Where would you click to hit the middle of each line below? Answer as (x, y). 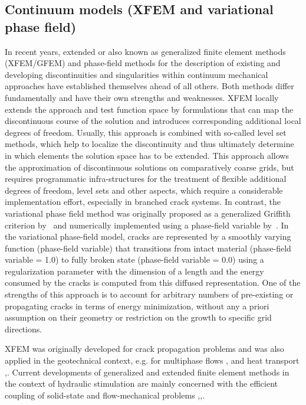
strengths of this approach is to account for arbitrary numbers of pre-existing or (149, 294)
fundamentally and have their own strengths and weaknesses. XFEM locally (142, 97)
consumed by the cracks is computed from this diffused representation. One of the (153, 282)
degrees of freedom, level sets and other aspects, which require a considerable (144, 190)
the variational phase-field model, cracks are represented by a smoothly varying (148, 236)
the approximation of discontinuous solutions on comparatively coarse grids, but (149, 167)
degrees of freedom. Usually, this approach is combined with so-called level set (146, 132)
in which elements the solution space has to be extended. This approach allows (147, 155)
